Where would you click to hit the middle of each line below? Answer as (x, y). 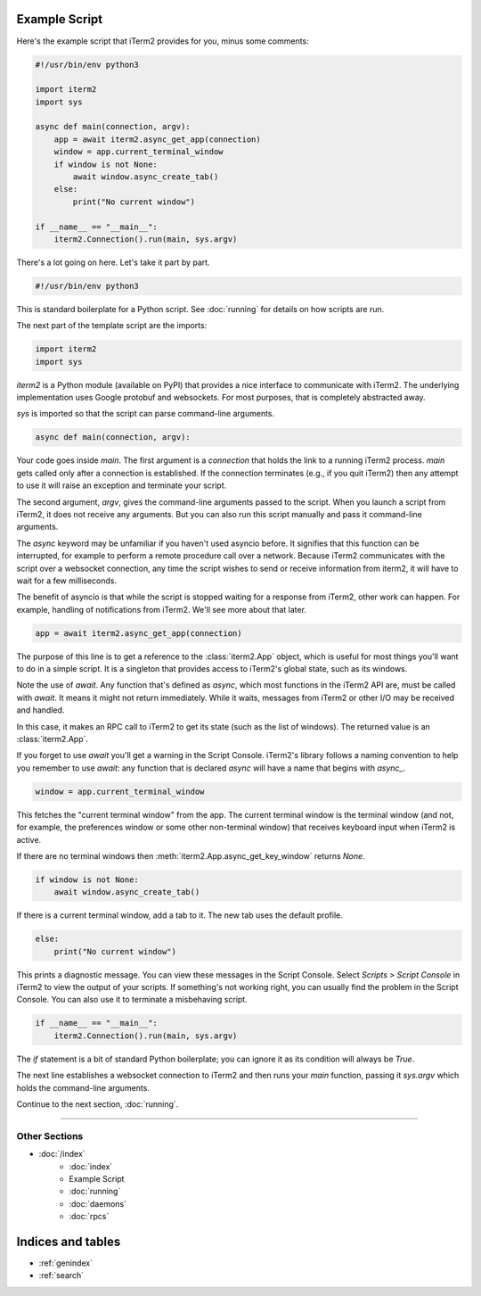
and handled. (41, 710)
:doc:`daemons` (98, 1203)
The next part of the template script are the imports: (112, 326)
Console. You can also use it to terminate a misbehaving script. (132, 1000)
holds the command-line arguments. (83, 1087)
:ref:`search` (61, 1275)
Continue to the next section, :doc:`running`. (98, 1104)
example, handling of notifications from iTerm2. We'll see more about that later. (162, 609)
